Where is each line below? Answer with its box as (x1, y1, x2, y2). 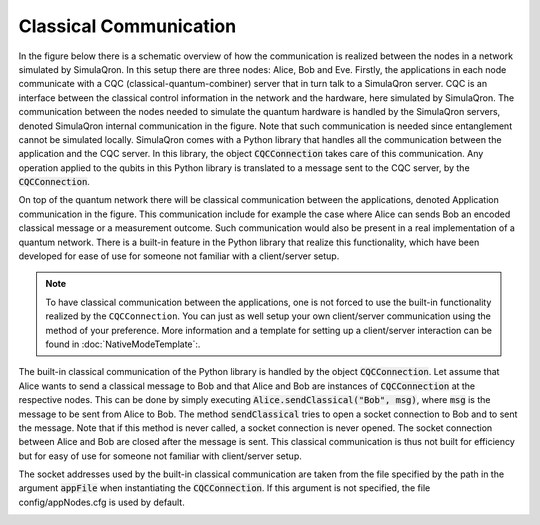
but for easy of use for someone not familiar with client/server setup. (18, 450, 302, 462)
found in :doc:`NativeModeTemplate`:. (45, 338, 201, 350)
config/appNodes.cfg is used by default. (18, 496, 185, 508)
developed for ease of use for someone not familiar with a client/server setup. (18, 250, 340, 262)
